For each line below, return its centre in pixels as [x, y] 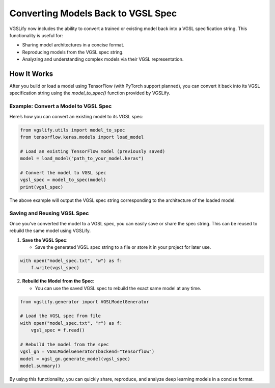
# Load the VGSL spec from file [61, 316]
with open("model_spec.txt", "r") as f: [71, 323]
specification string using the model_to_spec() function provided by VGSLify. [90, 93]
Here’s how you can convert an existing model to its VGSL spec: [76, 116]
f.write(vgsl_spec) [55, 268]
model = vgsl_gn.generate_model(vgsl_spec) [75, 359]
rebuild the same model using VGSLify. [50, 231]
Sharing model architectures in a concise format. [73, 45]
